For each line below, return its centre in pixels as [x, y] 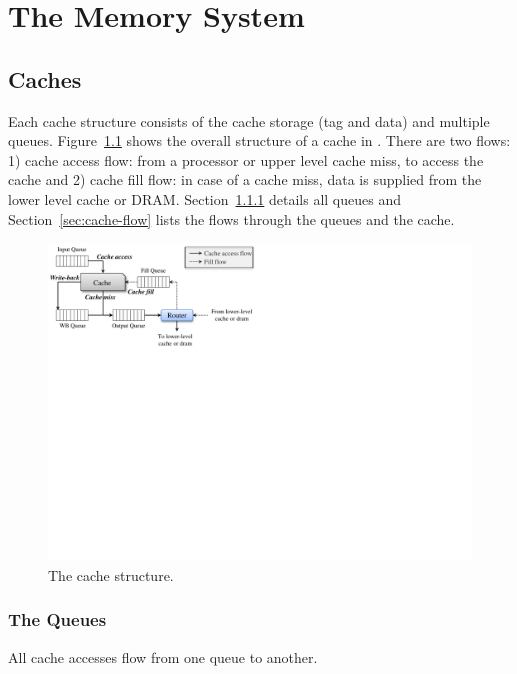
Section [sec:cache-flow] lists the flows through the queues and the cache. [231, 218]
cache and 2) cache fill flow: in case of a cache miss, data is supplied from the [245, 179]
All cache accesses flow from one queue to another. [163, 656]
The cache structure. [111, 574]
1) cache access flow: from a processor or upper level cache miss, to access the [246, 159]
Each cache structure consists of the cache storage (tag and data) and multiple [249, 120]
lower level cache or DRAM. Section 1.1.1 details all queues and [204, 198]
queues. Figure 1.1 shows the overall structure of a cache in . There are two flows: [259, 140]
